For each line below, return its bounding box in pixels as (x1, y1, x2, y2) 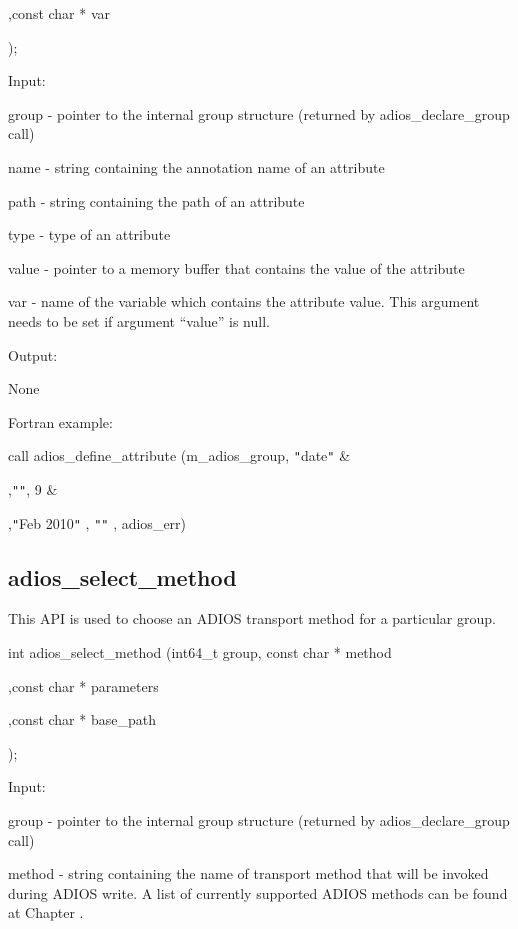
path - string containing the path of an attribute (8, 190, 305, 211)
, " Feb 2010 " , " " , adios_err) (8, 512, 187, 533)
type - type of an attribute (8, 224, 171, 245)
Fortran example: (8, 411, 113, 432)
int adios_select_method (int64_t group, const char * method (8, 642, 392, 663)
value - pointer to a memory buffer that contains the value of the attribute (8, 257, 465, 278)
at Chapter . (8, 902, 84, 923)
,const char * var (8, 3, 111, 23)
